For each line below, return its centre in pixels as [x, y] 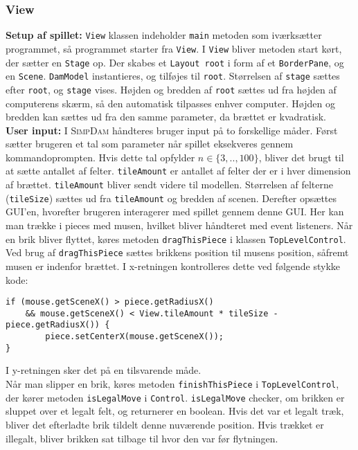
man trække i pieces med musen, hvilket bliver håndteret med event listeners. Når [179, 225]
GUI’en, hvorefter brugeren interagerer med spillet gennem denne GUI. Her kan [175, 211]
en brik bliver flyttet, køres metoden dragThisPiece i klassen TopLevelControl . [176, 238]
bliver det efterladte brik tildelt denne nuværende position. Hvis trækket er [165, 424]
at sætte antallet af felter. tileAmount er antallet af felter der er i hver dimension [178, 171]
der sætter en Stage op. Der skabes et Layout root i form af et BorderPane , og [175, 62]
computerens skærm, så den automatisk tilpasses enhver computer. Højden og [170, 103]
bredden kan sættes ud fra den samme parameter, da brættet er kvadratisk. [166, 117]
